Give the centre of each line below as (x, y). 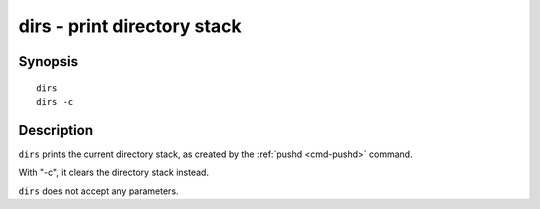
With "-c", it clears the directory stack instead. (114, 172)
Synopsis (48, 61)
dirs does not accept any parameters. (98, 191)
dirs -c (55, 101)
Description (56, 130)
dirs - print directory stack (130, 26)
